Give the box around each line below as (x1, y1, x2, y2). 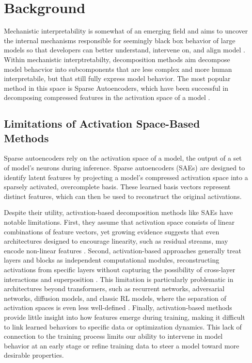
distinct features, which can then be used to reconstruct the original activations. (4, 191, 242, 201)
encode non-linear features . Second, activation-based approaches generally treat (4, 245, 242, 255)
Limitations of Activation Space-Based (4, 116, 200, 131)
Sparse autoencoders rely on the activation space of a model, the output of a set (4, 153, 242, 163)
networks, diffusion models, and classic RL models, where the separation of (4, 293, 226, 303)
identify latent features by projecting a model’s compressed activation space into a (4, 172, 248, 182)
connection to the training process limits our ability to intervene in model (4, 331, 223, 341)
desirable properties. (4, 350, 64, 360)
